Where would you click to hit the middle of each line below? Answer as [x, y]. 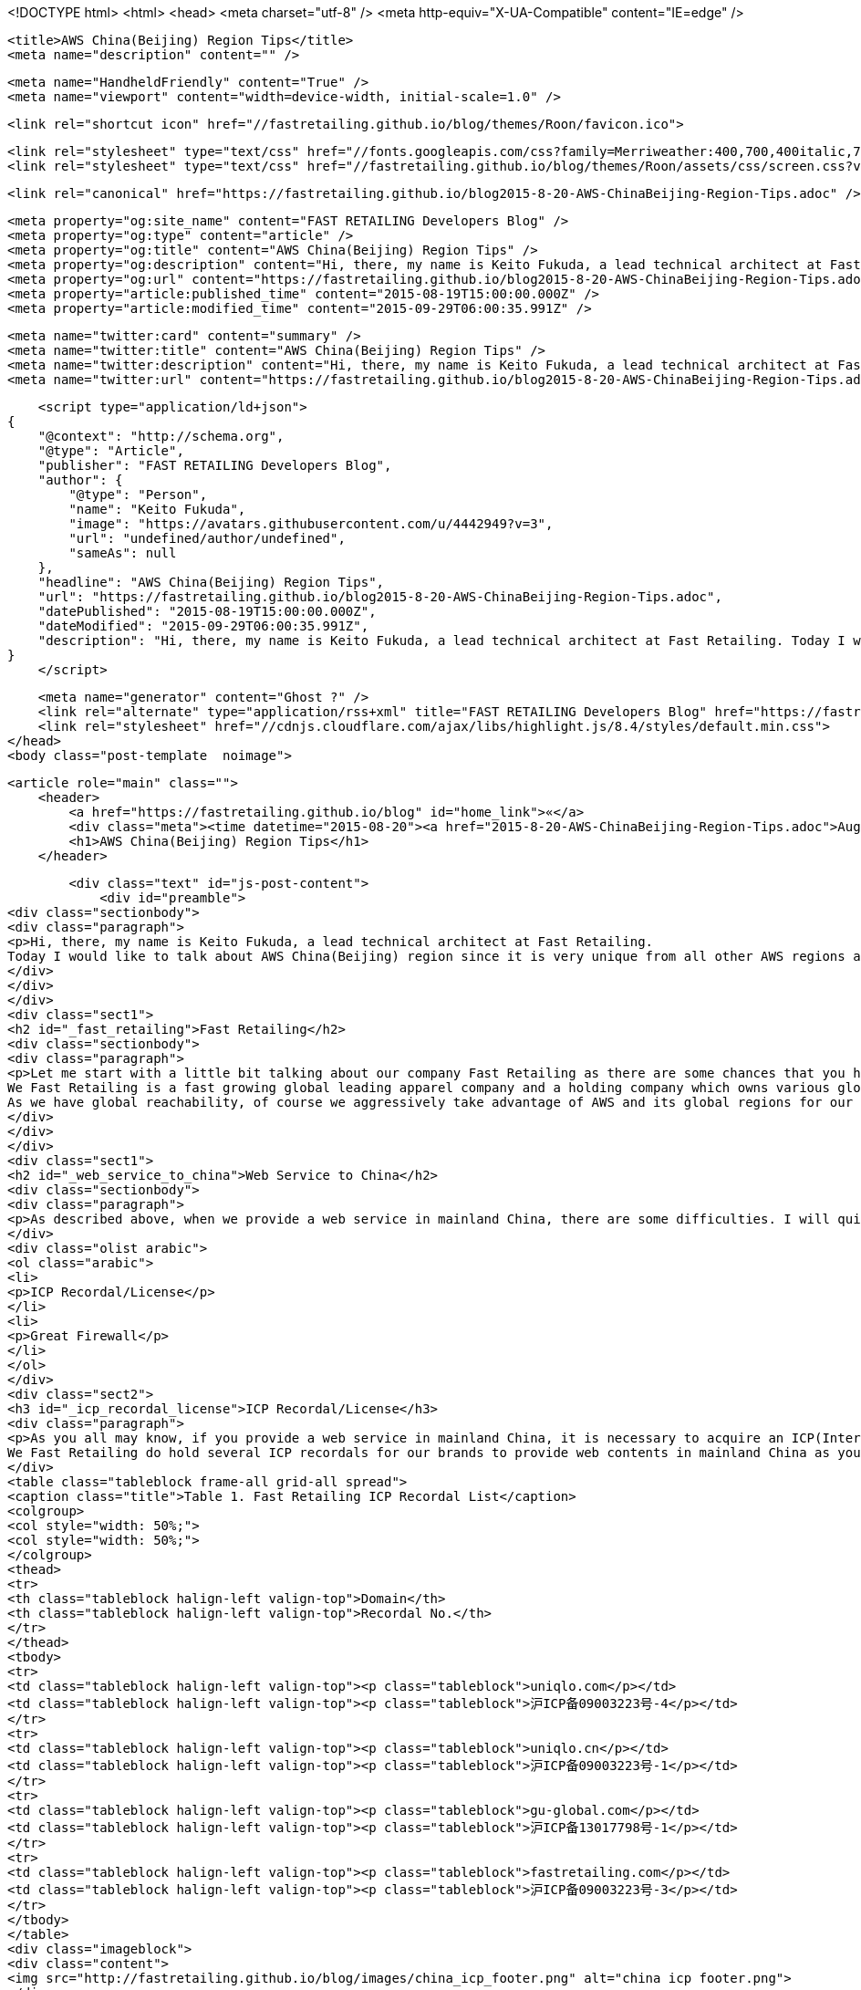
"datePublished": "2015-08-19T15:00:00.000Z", [207, 611]
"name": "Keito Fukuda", [157, 509]
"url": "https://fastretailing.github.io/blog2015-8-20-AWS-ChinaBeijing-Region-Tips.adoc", [380, 597]
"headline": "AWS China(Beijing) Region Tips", [211, 582]
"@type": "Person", [138, 495]
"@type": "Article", [111, 451]
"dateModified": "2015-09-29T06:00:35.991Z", [203, 626]
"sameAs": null [123, 553]
